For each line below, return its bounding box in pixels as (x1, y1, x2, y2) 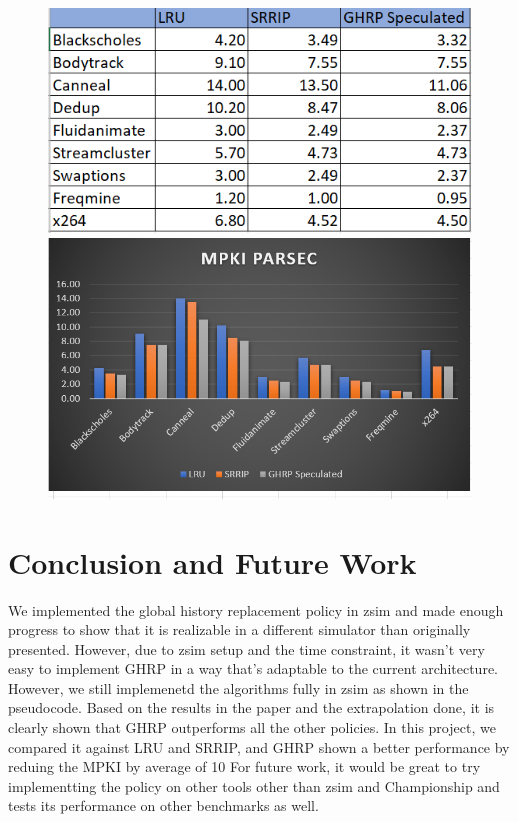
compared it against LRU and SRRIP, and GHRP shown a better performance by (8, 736, 510, 757)
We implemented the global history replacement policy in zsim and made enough (8, 599, 504, 620)
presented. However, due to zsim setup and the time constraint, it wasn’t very (8, 638, 485, 659)
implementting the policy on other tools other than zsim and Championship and (8, 775, 500, 796)
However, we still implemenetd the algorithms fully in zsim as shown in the (8, 677, 469, 698)
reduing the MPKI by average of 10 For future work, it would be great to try (8, 756, 481, 777)
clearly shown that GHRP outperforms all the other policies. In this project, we (8, 717, 496, 738)
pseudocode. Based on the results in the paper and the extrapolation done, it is (8, 697, 495, 718)
